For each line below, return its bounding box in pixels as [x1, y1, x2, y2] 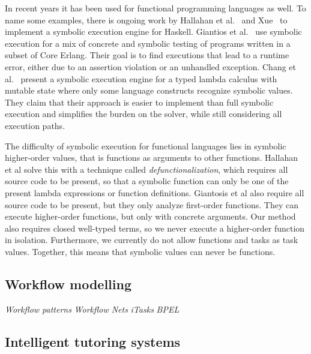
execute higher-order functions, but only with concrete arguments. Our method [5, 210, 296, 223]
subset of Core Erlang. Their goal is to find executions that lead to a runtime [5, 49, 289, 61]
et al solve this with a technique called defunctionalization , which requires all [5, 163, 288, 175]
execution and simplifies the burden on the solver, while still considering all [5, 107, 282, 120]
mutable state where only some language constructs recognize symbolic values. [5, 84, 293, 97]
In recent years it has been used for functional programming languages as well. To [5, 2, 306, 14]
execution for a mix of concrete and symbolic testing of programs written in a [5, 37, 291, 49]
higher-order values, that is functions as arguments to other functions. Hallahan [5, 151, 298, 164]
